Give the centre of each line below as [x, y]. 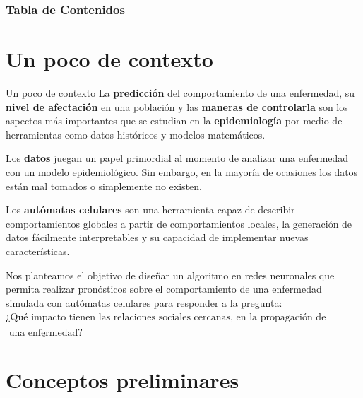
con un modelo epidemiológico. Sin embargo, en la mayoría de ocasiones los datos [182, 171]
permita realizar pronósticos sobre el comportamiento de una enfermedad [164, 289]
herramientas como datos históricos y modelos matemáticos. [136, 134]
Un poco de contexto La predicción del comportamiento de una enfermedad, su [180, 92]
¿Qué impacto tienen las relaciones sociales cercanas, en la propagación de [166, 318]
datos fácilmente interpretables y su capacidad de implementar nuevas [157, 237]
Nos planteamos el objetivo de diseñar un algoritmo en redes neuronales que [170, 275]
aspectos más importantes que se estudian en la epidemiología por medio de [174, 121]
